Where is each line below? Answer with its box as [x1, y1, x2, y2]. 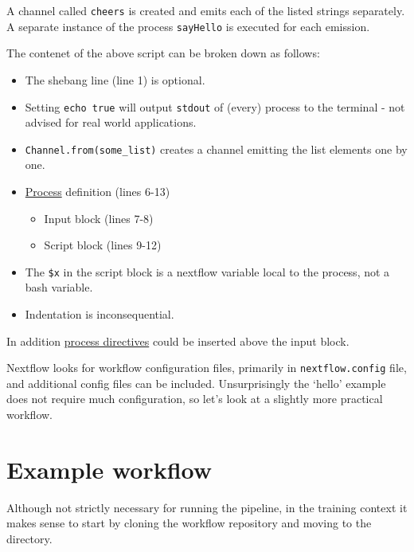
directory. [6, 530, 53, 546]
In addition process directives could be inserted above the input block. [6, 332, 350, 349]
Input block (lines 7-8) [44, 209, 154, 226]
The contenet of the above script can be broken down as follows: [6, 45, 320, 61]
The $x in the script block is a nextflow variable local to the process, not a [25, 263, 390, 280]
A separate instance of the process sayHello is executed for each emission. [6, 18, 370, 34]
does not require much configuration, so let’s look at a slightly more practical [6, 390, 383, 407]
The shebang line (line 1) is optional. [25, 71, 205, 88]
